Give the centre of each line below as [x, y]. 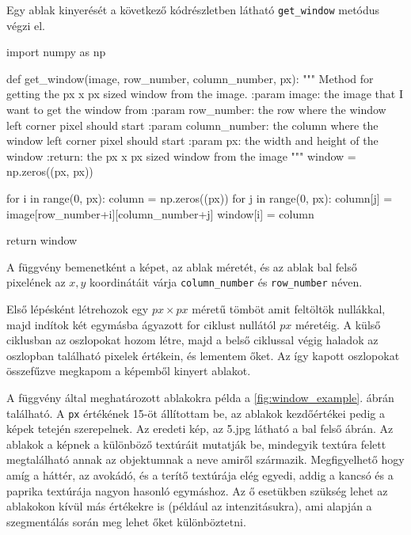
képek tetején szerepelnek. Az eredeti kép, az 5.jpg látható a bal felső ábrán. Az [200, 429]
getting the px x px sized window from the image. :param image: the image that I [205, 94]
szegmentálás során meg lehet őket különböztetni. [126, 521]
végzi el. [26, 25]
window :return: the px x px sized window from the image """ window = [181, 156]
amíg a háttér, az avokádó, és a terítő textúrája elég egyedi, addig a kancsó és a [200, 475]
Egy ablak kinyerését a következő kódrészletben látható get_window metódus [193, 9]
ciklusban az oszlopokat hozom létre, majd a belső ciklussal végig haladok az [192, 340]
